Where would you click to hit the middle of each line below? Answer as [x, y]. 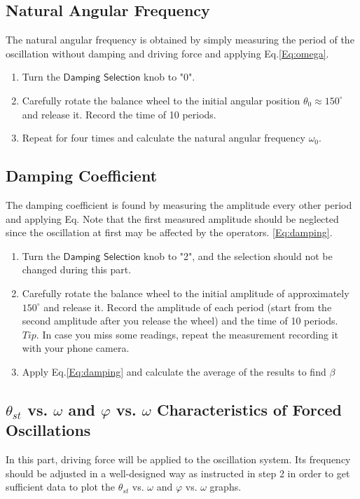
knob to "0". [169, 77]
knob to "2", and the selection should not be [238, 255]
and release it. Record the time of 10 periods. [119, 114]
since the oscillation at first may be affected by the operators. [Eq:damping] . [169, 232]
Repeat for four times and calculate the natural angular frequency [164, 138]
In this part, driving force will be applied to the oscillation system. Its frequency [178, 459]
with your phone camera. [76, 348]
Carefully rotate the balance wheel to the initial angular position [161, 100]
